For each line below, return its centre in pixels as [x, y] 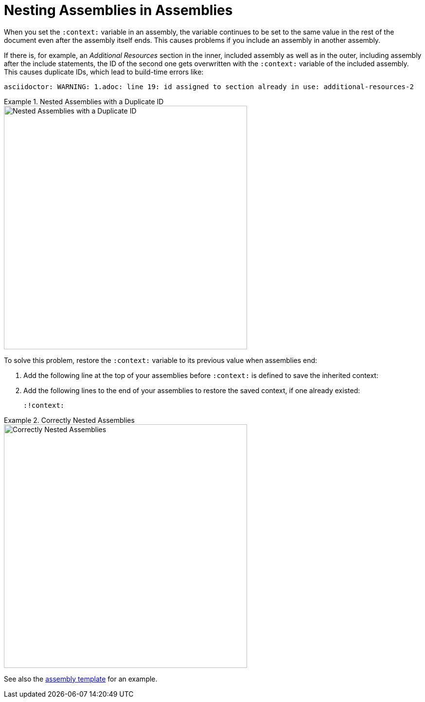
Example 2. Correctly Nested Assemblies [69, 420]
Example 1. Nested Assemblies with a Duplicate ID [84, 101]
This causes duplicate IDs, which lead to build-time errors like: [104, 72]
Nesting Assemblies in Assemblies [118, 10]
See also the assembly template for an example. [81, 679]
